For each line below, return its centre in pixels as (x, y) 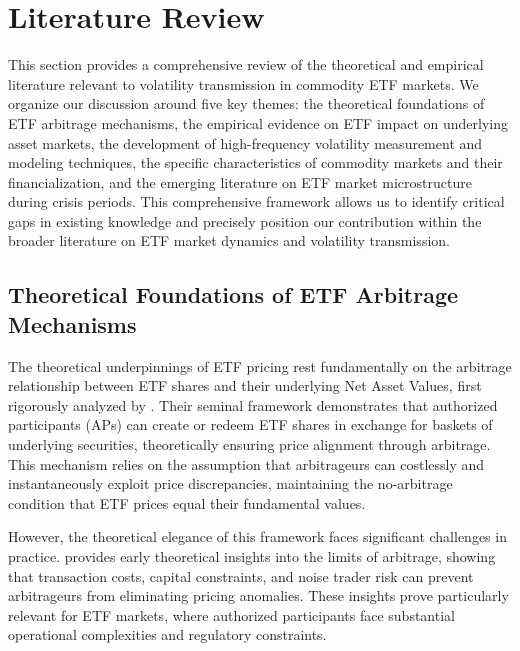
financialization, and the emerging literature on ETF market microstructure (240, 181)
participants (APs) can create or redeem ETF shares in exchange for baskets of (250, 424)
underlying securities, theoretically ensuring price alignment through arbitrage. (249, 444)
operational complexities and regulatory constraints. (167, 634)
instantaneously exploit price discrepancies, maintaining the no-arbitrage (230, 483)
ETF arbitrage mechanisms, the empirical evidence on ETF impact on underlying (258, 122)
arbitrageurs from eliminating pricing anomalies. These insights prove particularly (258, 595)
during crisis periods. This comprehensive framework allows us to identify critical (256, 201)
